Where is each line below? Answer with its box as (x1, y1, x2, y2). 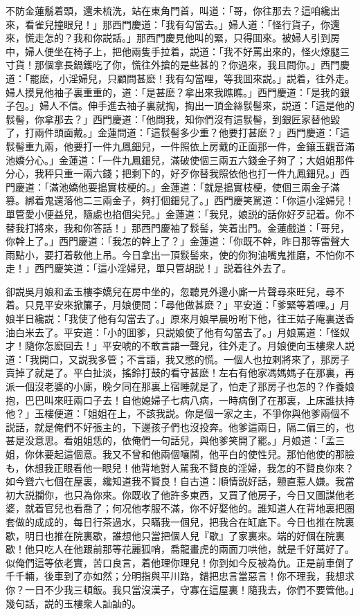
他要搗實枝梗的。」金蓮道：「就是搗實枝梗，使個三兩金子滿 (78, 179, 340, 194)
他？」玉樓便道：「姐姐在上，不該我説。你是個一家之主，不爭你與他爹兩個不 (6, 406, 350, 421)
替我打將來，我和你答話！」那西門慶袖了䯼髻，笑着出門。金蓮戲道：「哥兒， (6, 220, 350, 235)
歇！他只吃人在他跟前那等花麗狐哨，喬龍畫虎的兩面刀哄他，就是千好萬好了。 (6, 542, 354, 556)
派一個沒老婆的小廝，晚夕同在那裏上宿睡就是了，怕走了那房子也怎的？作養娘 (6, 379, 354, 394)
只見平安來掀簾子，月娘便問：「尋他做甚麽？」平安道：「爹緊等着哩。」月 (24, 297, 350, 312)
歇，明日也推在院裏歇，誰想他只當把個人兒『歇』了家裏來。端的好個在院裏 (6, 528, 345, 542)
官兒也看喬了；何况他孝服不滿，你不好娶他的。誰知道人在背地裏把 (44, 501, 345, 515)
